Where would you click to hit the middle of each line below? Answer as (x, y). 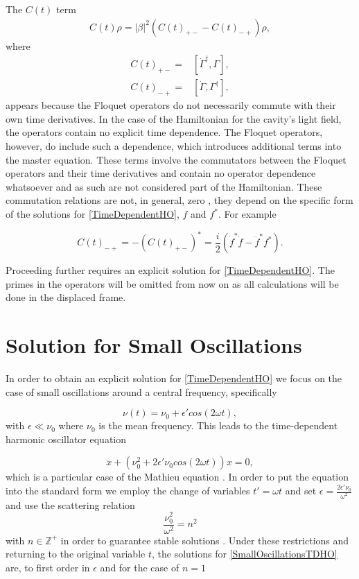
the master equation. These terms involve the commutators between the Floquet (176, 159)
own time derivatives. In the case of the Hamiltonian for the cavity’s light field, (174, 118)
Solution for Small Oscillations (154, 345)
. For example (247, 214)
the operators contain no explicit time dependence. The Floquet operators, (164, 132)
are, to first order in (48, 567)
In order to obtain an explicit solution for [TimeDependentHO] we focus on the (174, 378)
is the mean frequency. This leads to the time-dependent (218, 425)
